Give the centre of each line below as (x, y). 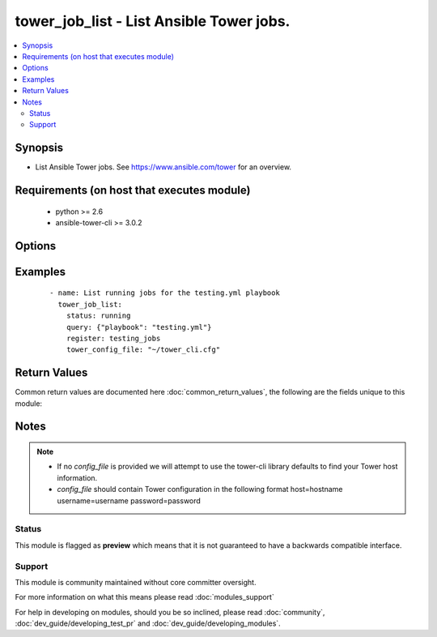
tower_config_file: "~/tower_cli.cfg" (143, 350)
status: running (98, 316)
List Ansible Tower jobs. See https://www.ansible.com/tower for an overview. (163, 167)
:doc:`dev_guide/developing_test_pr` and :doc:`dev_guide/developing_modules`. (148, 623)
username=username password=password (129, 500)
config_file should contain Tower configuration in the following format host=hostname (200, 490)
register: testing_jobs (113, 338)
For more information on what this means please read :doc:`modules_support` (144, 597)
